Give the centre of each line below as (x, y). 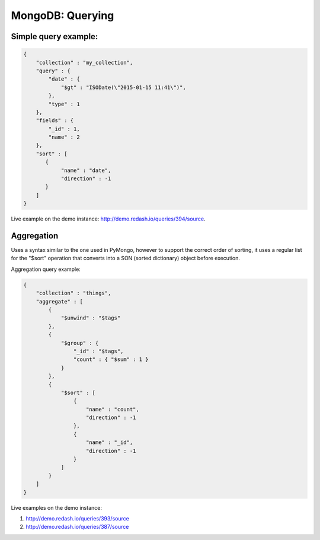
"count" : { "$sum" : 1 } (111, 360)
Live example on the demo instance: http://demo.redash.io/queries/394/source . (108, 219)
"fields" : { (55, 121)
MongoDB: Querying (63, 15)
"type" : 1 (64, 104)
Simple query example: (55, 36)
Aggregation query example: (46, 269)
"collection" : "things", (73, 293)
